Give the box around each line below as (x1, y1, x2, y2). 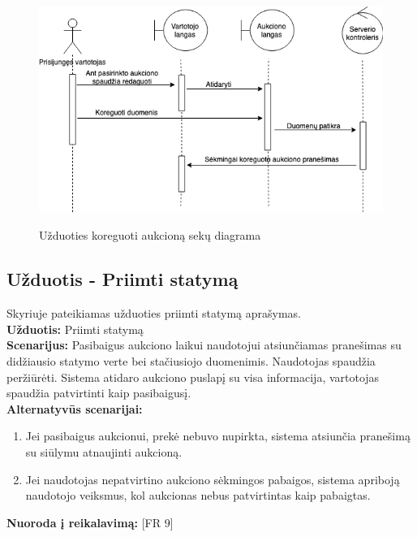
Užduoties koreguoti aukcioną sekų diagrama (39, 227, 261, 244)
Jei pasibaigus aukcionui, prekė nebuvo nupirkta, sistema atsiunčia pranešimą (25, 427, 411, 444)
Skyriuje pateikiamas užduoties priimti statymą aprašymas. (6, 305, 301, 322)
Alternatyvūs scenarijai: (6, 400, 143, 417)
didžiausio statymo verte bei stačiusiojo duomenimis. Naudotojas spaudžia (6, 352, 376, 369)
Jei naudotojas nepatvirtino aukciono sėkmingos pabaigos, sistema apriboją (25, 470, 400, 487)
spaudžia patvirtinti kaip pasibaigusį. (6, 384, 191, 401)
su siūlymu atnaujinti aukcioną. (25, 443, 183, 460)
